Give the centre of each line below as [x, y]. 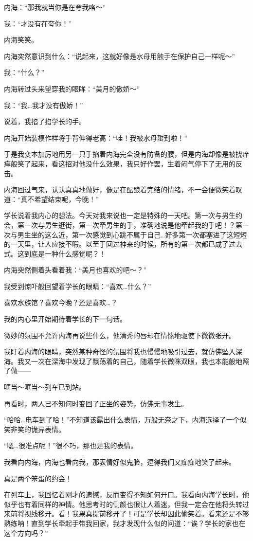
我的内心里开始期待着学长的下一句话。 [65, 319]
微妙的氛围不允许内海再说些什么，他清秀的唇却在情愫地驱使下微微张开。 [120, 335]
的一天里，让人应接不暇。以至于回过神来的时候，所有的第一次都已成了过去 [123, 244]
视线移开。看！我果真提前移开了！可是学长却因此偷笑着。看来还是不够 [136, 514]
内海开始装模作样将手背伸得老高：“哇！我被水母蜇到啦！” [96, 137]
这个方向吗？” [26, 532]
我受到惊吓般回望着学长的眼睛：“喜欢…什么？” [78, 286]
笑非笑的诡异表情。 [35, 429]
